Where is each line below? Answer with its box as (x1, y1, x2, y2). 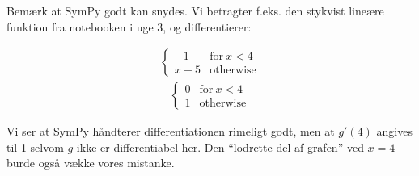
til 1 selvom (6, 138, 64, 155)
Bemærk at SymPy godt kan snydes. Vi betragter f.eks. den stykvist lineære (6, 2, 384, 19)
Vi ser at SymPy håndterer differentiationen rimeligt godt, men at (6, 123, 335, 140)
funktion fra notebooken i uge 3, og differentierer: (6, 18, 252, 35)
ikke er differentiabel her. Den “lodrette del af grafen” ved (76, 138, 364, 155)
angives (376, 123, 413, 140)
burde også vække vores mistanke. (6, 154, 175, 171)
